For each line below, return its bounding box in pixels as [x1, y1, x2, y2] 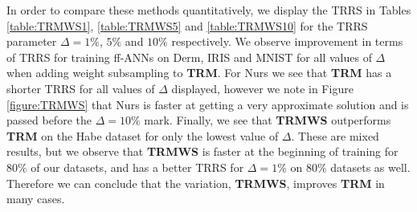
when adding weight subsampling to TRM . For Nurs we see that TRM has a [6, 64, 392, 81]
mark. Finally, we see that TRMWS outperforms [144, 112, 391, 128]
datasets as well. [330, 158, 411, 175]
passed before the [6, 112, 92, 128]
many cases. [6, 190, 65, 207]
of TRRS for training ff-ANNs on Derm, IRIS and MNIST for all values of [6, 48, 372, 65]
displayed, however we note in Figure [171, 79, 354, 96]
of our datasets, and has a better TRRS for [31, 158, 244, 175]
